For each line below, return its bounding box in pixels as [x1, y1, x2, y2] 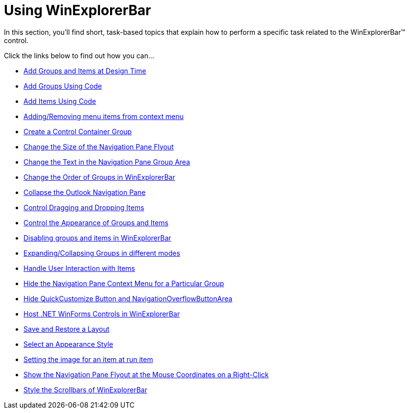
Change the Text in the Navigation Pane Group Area [23, 157, 190, 166]
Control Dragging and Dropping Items [23, 203, 144, 212]
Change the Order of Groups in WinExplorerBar [23, 172, 175, 181]
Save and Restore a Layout [23, 324, 110, 333]
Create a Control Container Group [23, 127, 132, 136]
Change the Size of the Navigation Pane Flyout [23, 142, 174, 151]
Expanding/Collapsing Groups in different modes [23, 248, 181, 257]
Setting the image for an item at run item [23, 355, 153, 364]
